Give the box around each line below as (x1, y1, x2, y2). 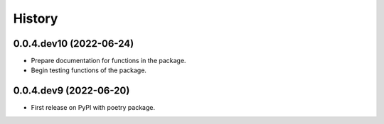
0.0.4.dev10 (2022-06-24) (13, 38, 134, 50)
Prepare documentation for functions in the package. (31, 57, 186, 65)
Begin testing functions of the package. (31, 66, 147, 74)
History (13, 11, 58, 26)
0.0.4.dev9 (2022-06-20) (13, 85, 130, 97)
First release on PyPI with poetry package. (31, 103, 156, 112)
